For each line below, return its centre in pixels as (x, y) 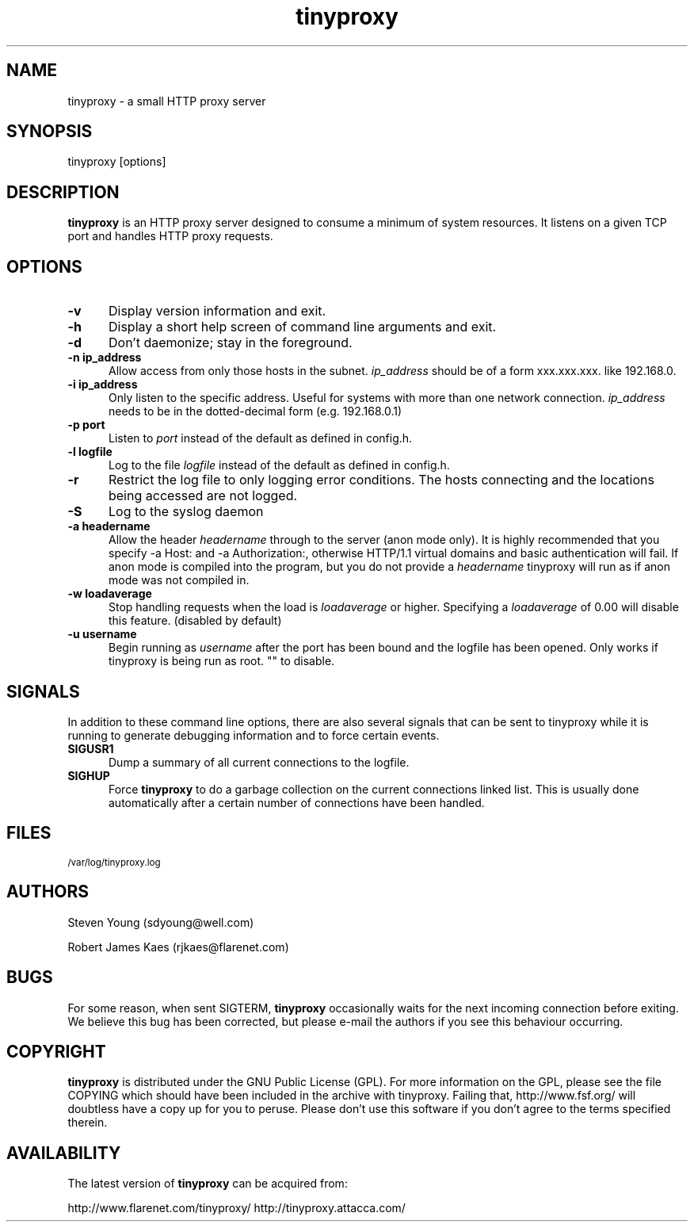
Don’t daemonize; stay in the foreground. (230, 343)
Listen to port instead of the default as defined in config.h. (261, 438)
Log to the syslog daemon (186, 512)
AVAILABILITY (64, 1153)
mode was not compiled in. (179, 580)
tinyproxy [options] (117, 162)
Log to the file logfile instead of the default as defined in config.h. (279, 465)
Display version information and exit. (217, 311)
